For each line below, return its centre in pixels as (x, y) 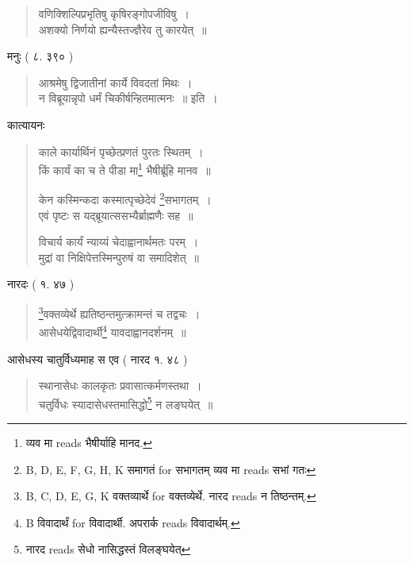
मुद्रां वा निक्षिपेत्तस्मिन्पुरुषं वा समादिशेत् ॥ (119, 257)
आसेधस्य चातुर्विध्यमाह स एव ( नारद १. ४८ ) (98, 359)
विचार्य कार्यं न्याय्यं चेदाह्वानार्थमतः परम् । (119, 242)
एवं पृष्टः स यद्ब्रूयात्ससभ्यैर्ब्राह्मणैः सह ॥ (116, 215)
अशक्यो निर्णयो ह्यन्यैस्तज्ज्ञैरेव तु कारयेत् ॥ (122, 29)
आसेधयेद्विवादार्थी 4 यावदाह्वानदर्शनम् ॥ (112, 331)
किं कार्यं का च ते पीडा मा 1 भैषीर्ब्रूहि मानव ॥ (124, 169)
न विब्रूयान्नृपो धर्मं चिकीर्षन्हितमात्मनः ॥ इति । (128, 98)
